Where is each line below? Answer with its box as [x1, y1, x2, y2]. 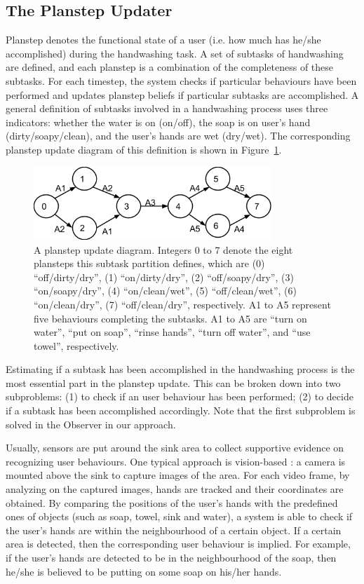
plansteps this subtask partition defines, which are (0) [34, 256, 265, 271]
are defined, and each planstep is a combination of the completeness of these [6, 60, 334, 74]
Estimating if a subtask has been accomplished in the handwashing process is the [6, 362, 355, 376]
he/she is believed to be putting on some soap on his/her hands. [6, 564, 282, 578]
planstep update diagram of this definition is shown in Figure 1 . [6, 142, 282, 156]
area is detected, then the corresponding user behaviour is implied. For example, [6, 536, 351, 551]
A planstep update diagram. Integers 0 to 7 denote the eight [34, 242, 293, 257]
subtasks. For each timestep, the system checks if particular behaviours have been [6, 73, 357, 88]
